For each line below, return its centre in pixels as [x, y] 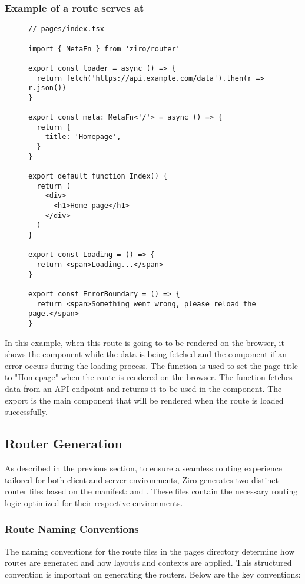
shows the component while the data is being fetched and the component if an [146, 354]
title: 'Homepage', [83, 137]
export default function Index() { [98, 176]
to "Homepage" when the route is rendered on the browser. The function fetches [149, 377]
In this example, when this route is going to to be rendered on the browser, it [145, 342]
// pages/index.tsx [66, 29]
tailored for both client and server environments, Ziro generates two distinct [142, 479]
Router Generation [64, 443]
